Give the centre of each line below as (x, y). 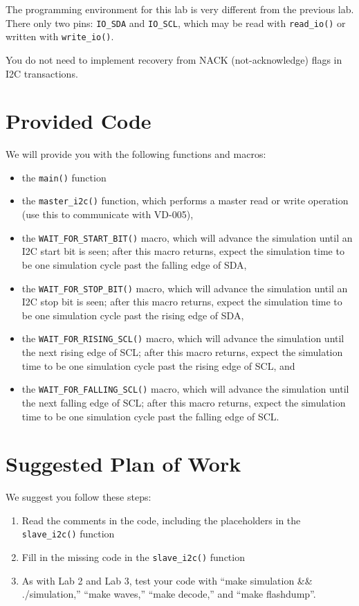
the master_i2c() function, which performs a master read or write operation (185, 200)
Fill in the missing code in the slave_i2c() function (133, 557)
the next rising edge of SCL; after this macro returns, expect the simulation (182, 352)
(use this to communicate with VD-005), (108, 214)
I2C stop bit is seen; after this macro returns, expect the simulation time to (182, 302)
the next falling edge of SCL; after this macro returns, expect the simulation (184, 402)
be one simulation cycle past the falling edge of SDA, (134, 264)
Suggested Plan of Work (123, 464)
